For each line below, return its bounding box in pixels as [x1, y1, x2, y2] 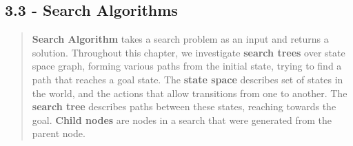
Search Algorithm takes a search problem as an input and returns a [32, 32, 329, 46]
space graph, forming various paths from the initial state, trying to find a [32, 59, 342, 73]
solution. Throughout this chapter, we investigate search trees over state [32, 45, 345, 59]
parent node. [32, 126, 85, 140]
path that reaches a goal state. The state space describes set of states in [32, 72, 343, 86]
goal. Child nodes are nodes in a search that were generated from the [32, 112, 332, 127]
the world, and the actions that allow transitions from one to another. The [32, 85, 347, 100]
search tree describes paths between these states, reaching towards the [32, 99, 336, 114]
